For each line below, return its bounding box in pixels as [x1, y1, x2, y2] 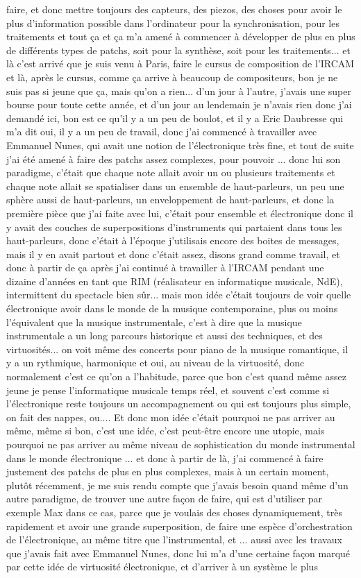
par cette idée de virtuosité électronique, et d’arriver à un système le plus [6, 559, 318, 574]
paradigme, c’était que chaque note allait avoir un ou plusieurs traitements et [6, 165, 335, 180]
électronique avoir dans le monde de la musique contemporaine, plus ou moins [6, 301, 338, 316]
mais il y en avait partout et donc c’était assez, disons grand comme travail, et [6, 246, 340, 261]
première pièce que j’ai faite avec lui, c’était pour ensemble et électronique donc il [6, 205, 353, 220]
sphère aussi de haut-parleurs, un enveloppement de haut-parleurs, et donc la [6, 192, 335, 207]
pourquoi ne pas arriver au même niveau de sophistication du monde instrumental [6, 437, 355, 451]
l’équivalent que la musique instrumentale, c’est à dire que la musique [6, 314, 302, 329]
